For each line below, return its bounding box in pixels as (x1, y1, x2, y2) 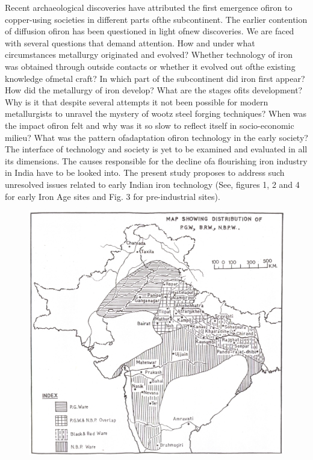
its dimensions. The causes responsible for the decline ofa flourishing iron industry (5, 154, 308, 167)
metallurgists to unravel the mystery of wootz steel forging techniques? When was (5, 107, 307, 120)
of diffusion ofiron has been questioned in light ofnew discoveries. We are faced (5, 25, 294, 37)
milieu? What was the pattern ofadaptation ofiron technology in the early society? (5, 131, 308, 143)
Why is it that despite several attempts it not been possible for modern (5, 95, 268, 108)
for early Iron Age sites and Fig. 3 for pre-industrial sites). (5, 190, 220, 202)
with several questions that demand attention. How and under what (5, 36, 255, 49)
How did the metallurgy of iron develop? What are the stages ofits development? (5, 84, 303, 96)
